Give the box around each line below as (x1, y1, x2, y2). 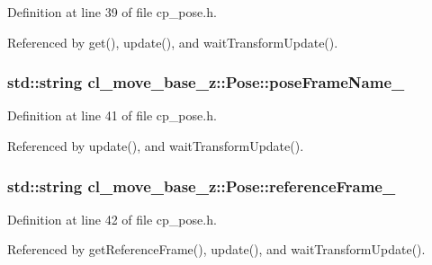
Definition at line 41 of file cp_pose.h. (7, 106, 217, 125)
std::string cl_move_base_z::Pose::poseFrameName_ (7, 71, 405, 93)
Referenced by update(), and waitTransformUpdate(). (7, 137, 304, 155)
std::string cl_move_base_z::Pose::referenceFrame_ (7, 174, 396, 197)
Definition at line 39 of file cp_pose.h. (7, 3, 217, 21)
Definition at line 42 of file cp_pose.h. (7, 209, 217, 228)
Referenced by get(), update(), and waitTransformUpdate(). (7, 32, 338, 51)
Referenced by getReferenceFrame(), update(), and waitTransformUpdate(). (7, 240, 426, 259)
